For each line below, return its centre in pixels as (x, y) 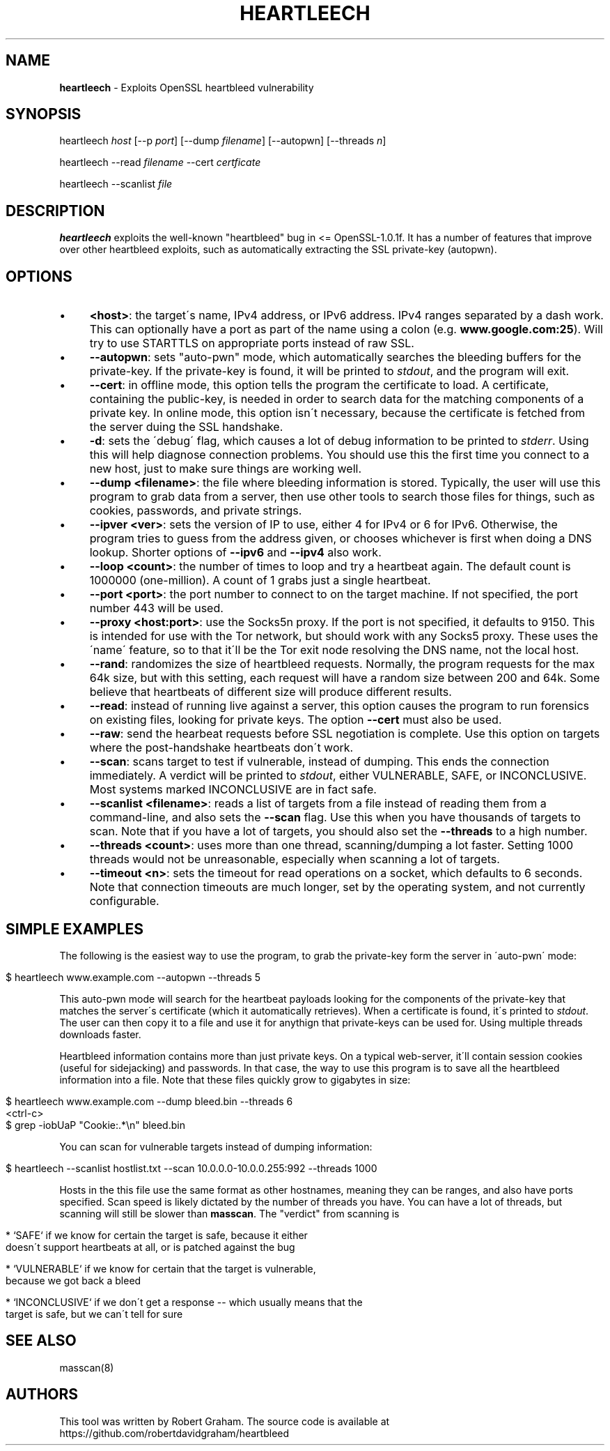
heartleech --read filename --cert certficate (160, 162)
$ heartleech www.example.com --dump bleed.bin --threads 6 (149, 1101)
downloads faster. (100, 1034)
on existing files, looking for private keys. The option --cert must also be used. (296, 720)
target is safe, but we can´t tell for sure (94, 1314)
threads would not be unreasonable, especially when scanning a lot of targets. (295, 859)
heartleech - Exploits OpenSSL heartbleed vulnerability (187, 87)
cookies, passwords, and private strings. (196, 511)
